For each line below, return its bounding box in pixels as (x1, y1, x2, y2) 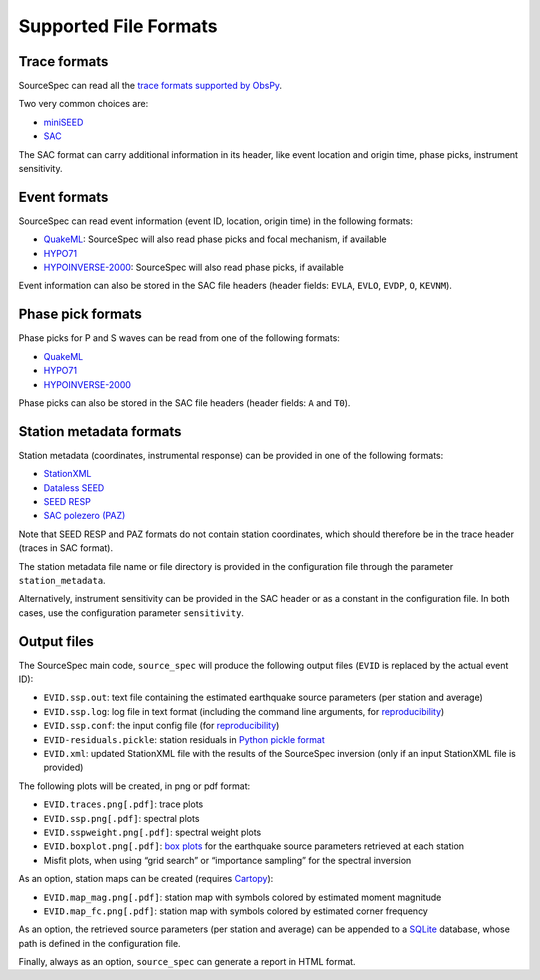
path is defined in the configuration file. (18, 937, 181, 949)
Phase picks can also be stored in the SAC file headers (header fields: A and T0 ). (18, 396, 351, 409)
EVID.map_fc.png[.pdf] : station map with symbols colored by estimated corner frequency (43, 905, 429, 917)
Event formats (18, 188, 109, 205)
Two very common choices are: (18, 98, 149, 110)
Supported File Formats (18, 15, 218, 37)
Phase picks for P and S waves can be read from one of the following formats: (18, 332, 340, 344)
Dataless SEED (43, 481, 105, 494)
